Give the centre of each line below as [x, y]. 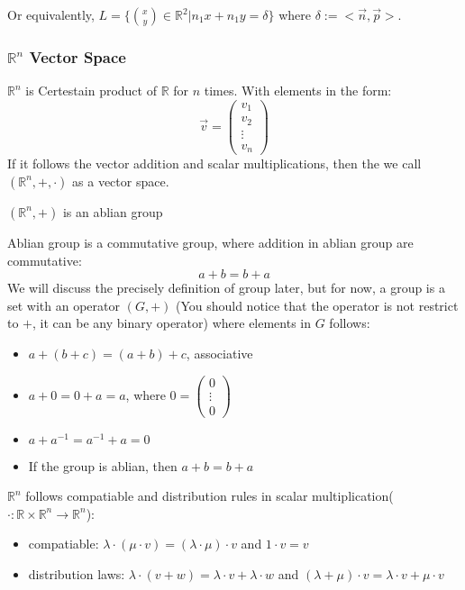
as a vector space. [121, 181]
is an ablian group [113, 211]
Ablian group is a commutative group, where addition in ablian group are [210, 242]
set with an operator [64, 305]
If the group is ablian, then [103, 465]
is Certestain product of [91, 91]
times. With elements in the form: [298, 91]
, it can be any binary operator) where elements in [172, 323]
